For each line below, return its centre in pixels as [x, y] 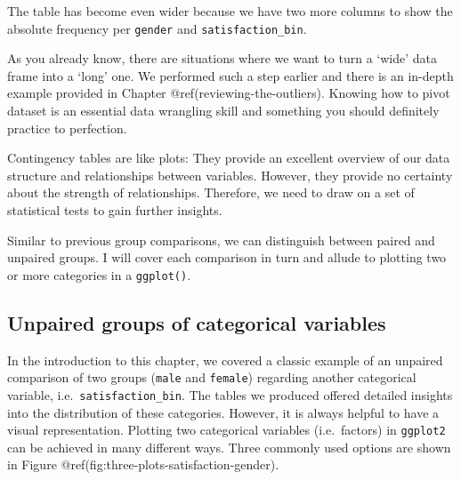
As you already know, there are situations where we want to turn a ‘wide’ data [222, 58]
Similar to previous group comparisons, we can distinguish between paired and [221, 240]
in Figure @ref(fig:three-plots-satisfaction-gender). [143, 464]
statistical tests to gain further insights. [115, 210]
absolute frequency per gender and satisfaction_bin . [157, 28]
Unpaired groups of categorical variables [197, 322]
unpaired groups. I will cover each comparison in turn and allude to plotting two [227, 257]
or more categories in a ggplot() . [99, 274]
